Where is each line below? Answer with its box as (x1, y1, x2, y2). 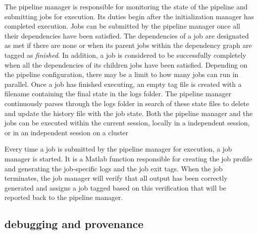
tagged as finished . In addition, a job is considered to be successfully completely (4, 49, 247, 60)
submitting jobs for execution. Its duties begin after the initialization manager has (4, 11, 254, 21)
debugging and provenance (4, 216, 144, 232)
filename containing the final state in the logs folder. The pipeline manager (4, 88, 231, 99)
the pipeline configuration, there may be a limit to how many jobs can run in (4, 69, 239, 79)
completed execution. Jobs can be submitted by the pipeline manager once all (4, 21, 240, 31)
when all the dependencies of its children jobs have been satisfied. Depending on (4, 59, 248, 70)
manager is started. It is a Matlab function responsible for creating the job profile (4, 153, 252, 163)
